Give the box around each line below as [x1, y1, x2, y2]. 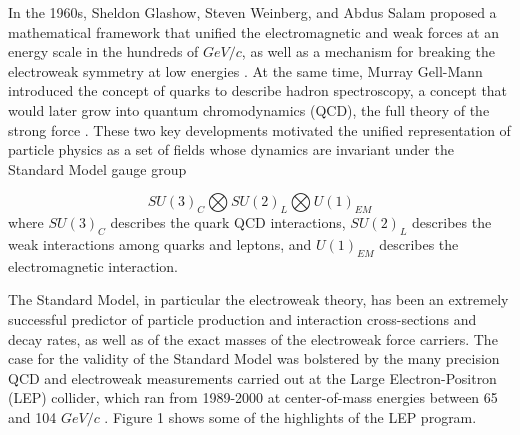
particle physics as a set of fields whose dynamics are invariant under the [8, 139, 454, 160]
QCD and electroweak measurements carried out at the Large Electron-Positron [8, 367, 497, 388]
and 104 [8, 406, 57, 427]
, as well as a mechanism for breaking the [241, 41, 495, 62]
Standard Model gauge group [8, 158, 187, 179]
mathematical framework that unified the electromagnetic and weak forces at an [8, 21, 499, 42]
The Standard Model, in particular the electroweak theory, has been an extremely [8, 289, 509, 310]
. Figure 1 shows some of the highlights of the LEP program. [104, 406, 477, 427]
